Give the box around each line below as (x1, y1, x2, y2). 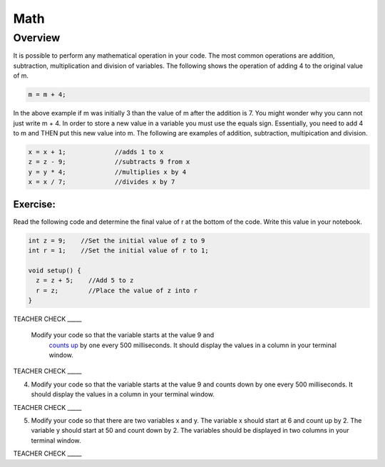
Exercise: (13, 198, 56, 210)
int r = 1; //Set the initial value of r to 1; (28, 246, 210, 255)
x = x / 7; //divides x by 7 (28, 178, 175, 186)
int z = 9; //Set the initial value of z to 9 (28, 236, 205, 245)
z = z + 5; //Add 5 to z (36, 277, 134, 284)
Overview (13, 31, 61, 44)
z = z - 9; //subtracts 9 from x (28, 158, 190, 166)
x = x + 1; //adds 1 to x (28, 148, 164, 156)
